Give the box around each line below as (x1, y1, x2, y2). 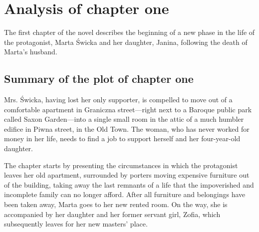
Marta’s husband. (4, 46, 57, 57)
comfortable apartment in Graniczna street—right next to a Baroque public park (4, 104, 252, 114)
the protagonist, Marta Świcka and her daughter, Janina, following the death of (4, 36, 248, 47)
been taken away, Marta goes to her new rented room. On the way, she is (4, 199, 228, 210)
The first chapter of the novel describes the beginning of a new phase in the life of (4, 27, 255, 37)
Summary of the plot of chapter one (4, 71, 194, 86)
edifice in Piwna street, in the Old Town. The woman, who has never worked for (4, 123, 250, 134)
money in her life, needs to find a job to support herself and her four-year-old (4, 133, 241, 144)
